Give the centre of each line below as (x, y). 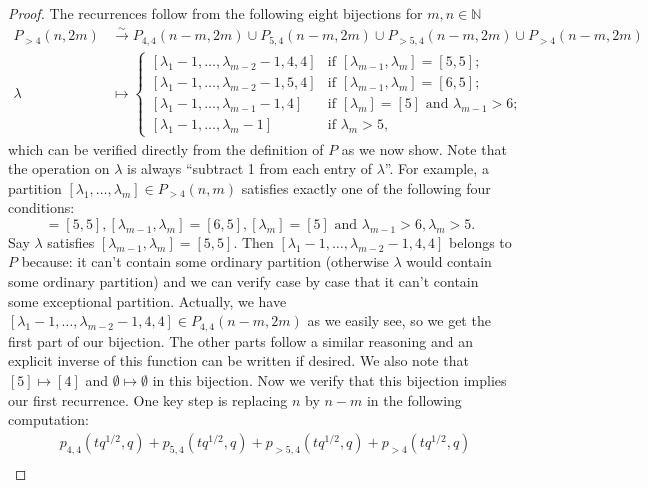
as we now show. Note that (424, 148)
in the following (414, 399)
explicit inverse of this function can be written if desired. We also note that (238, 360)
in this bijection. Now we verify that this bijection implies (329, 379)
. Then (253, 241)
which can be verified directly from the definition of (166, 148)
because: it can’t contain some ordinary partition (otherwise (205, 261)
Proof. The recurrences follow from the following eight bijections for (215, 13)
